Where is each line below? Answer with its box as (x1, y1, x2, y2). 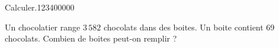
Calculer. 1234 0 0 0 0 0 (5, 1, 75, 13)
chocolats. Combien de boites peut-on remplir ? (5, 32, 177, 44)
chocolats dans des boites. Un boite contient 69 (103, 20, 275, 33)
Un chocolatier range (5, 20, 81, 33)
